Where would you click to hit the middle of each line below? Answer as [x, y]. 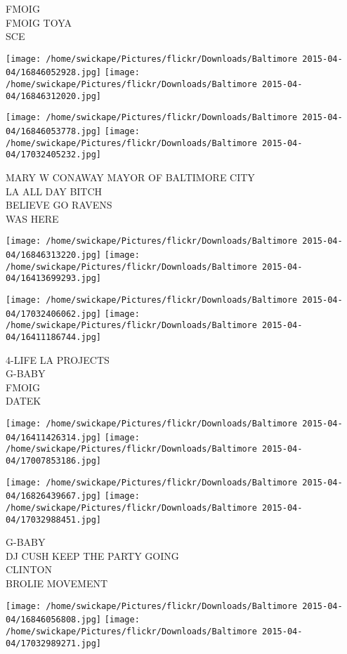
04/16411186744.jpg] [54, 337]
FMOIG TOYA [39, 22]
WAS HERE [32, 218]
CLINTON [29, 569]
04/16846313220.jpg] [54, 255]
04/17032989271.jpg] [54, 643]
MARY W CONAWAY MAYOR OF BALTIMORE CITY [130, 177]
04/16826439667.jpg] [54, 496]
